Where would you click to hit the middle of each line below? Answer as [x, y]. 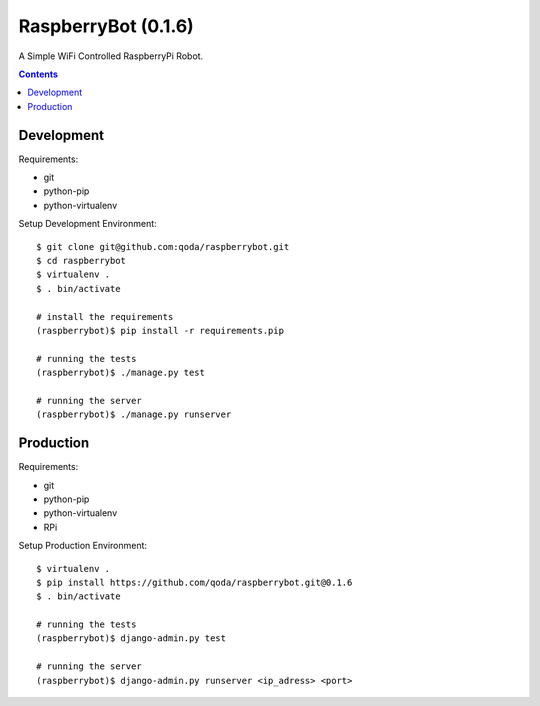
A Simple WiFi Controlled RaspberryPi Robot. [111, 56]
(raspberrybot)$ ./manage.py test [120, 373]
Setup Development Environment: [87, 224]
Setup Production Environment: [83, 546]
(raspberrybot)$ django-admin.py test [131, 638]
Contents [38, 74]
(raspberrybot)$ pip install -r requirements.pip [160, 330]
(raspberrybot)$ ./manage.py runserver [134, 414]
